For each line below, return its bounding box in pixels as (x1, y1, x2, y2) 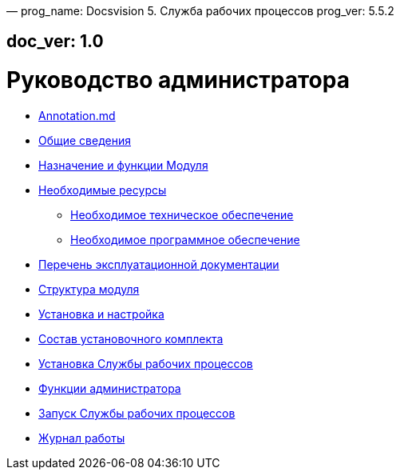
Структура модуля (38, 282, 140, 296)
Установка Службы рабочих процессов (38, 356, 253, 370)
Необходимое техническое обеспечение (70, 207, 294, 222)
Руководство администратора (6, 66, 350, 94)
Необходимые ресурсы (38, 182, 167, 197)
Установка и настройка (38, 306, 164, 321)
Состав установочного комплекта (38, 331, 224, 346)
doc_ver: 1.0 (6, 31, 104, 52)
